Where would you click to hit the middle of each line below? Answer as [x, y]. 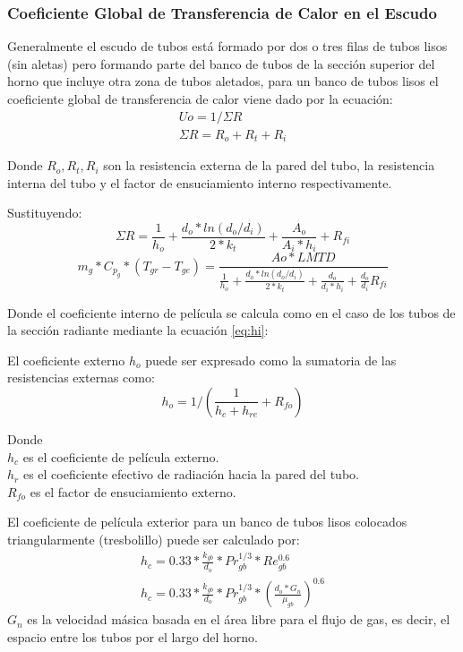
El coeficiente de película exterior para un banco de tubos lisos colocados [207, 522]
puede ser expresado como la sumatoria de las [271, 360]
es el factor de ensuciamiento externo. [133, 491]
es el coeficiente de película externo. [121, 456]
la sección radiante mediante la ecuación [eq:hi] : [138, 330]
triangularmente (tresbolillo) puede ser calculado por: [154, 539]
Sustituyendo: [45, 213]
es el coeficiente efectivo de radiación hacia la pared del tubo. [191, 474]
